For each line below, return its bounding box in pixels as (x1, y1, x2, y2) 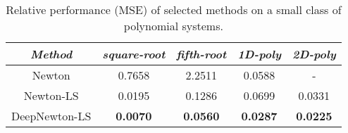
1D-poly (237, 46, 281, 62)
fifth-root (176, 46, 227, 62)
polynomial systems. (123, 18, 223, 34)
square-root (102, 46, 166, 62)
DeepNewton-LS (11, 108, 92, 124)
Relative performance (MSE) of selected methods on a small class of (6, 1, 342, 18)
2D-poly (292, 46, 336, 62)
